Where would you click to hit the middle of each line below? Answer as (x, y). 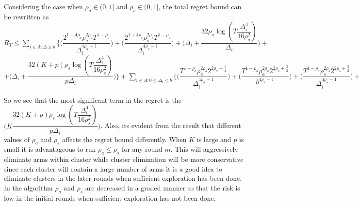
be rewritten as (26, 16)
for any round (142, 149)
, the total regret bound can (200, 6)
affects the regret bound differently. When (124, 139)
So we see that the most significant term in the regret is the (93, 100)
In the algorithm (28, 187)
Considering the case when (43, 6)
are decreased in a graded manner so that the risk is (163, 187)
